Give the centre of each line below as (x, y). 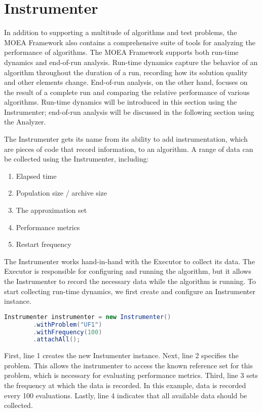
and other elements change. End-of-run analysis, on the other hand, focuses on (126, 82)
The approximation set (51, 210)
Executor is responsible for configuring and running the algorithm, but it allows (128, 271)
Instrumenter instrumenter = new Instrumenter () (88, 317)
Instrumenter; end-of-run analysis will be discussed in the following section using (129, 112)
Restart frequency (44, 244)
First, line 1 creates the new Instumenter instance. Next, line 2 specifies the (121, 355)
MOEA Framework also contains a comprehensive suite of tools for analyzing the (130, 42)
